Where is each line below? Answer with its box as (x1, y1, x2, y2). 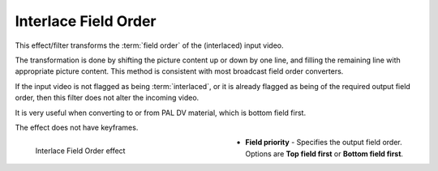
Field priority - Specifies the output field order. (245, 138, 402, 147)
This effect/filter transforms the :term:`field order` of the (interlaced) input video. (15, 41, 284, 50)
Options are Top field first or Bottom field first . (245, 148, 404, 158)
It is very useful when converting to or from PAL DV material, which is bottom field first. (15, 108, 307, 118)
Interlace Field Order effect (35, 146, 126, 156)
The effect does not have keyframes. (15, 122, 139, 132)
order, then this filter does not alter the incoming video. (15, 93, 200, 103)
